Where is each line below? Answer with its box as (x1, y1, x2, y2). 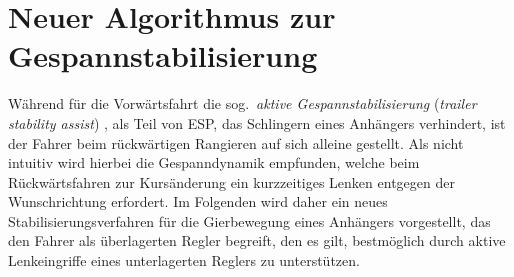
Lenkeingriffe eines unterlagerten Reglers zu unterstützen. (8, 250, 360, 271)
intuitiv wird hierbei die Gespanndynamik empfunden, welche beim (8, 152, 420, 173)
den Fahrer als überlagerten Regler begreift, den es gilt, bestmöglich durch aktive (8, 230, 506, 251)
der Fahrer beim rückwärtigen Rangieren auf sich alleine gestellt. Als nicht (8, 132, 464, 153)
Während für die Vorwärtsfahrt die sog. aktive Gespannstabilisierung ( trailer (8, 93, 477, 114)
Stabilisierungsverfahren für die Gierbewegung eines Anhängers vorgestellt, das (8, 210, 491, 231)
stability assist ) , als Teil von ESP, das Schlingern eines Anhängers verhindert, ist (8, 112, 506, 133)
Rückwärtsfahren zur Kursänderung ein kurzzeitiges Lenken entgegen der (8, 171, 455, 192)
